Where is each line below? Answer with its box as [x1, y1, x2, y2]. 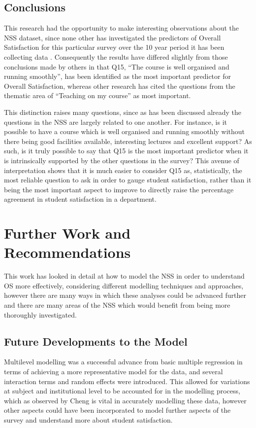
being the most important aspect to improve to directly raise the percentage [4, 184, 234, 194]
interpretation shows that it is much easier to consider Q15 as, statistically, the [4, 165, 242, 175]
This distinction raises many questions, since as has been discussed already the [4, 107, 242, 117]
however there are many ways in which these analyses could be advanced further [4, 290, 247, 300]
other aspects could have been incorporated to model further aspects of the [4, 405, 231, 415]
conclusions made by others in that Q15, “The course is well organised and [4, 61, 229, 71]
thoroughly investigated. [4, 309, 77, 320]
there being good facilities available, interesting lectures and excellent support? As [4, 136, 252, 146]
